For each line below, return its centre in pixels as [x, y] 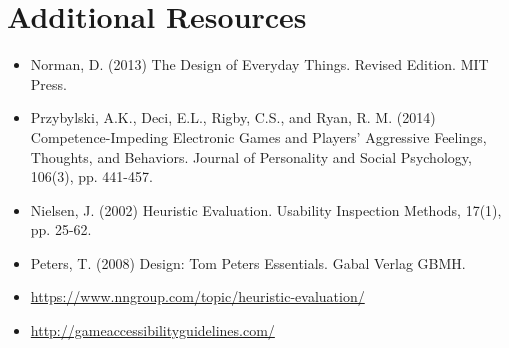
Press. [48, 83]
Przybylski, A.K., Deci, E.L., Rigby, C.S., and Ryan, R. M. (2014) [233, 117]
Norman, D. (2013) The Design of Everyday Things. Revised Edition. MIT [259, 64]
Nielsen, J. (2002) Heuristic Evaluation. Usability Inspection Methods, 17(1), [266, 209]
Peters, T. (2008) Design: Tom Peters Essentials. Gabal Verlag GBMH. [248, 262]
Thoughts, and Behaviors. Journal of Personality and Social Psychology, [251, 156]
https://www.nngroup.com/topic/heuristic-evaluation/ [197, 296]
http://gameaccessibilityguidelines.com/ [152, 330]
